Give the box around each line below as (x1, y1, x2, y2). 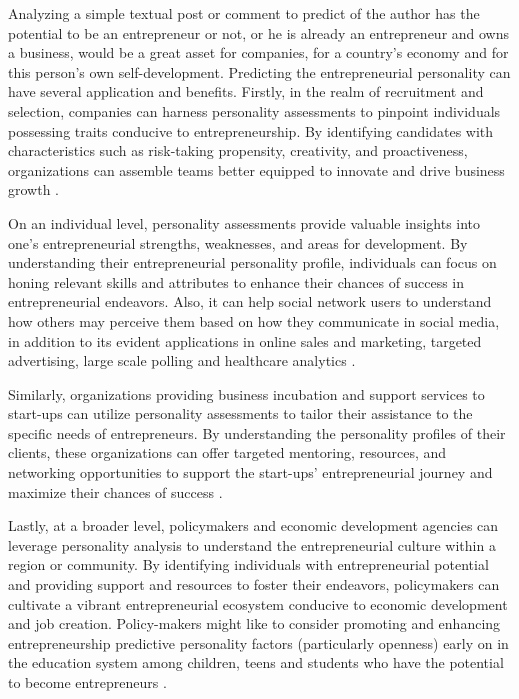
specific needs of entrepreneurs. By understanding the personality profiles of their (8, 422, 506, 443)
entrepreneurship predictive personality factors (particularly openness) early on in (8, 632, 509, 653)
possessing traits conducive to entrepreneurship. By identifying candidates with (8, 120, 494, 141)
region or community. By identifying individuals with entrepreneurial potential (8, 554, 489, 575)
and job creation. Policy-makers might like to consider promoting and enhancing (8, 613, 501, 634)
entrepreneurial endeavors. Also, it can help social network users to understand (8, 291, 492, 312)
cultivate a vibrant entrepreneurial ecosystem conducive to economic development (8, 593, 508, 614)
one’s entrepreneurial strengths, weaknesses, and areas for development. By (8, 232, 468, 253)
